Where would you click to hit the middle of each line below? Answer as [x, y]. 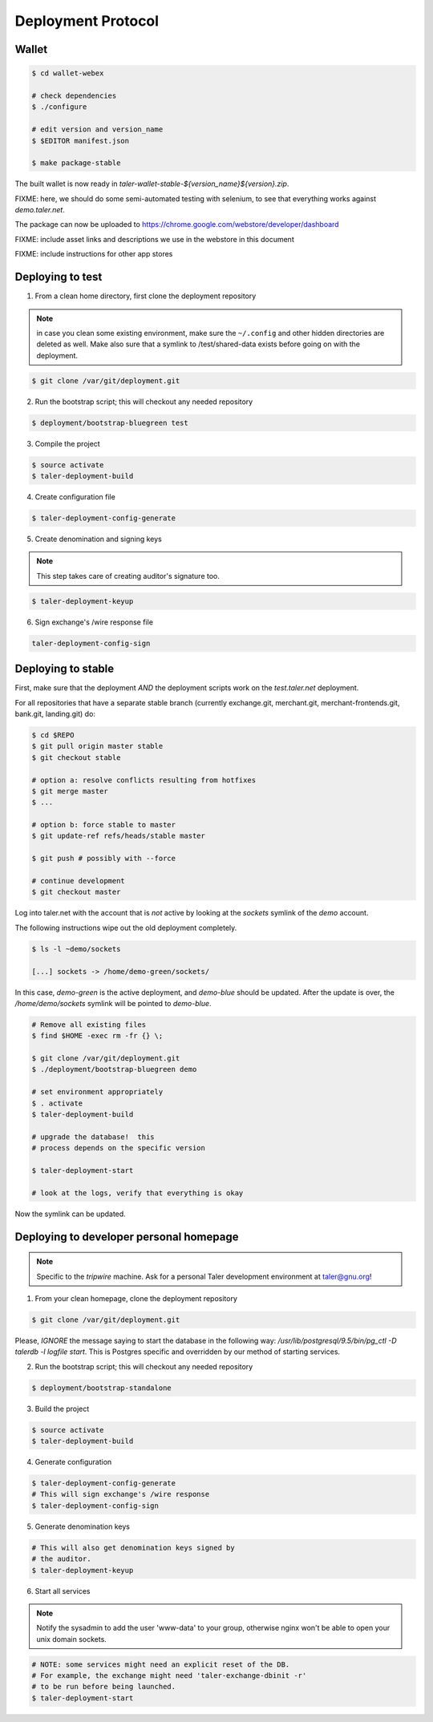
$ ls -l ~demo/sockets [76, 949]
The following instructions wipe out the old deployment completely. [126, 928]
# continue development [79, 881]
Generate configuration [73, 1462]
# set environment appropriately [97, 1092]
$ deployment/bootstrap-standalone [101, 1388]
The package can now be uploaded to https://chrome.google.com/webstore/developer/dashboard [177, 224]
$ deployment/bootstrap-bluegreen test [110, 422]
